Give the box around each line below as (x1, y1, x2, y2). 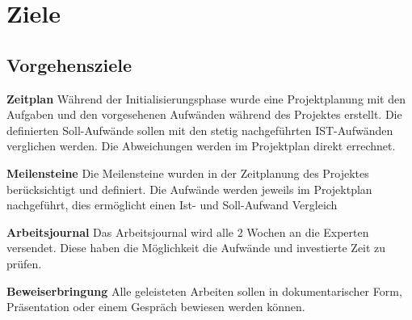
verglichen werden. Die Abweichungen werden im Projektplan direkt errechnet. (6, 137, 396, 154)
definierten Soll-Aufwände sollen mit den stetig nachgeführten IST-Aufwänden (6, 121, 393, 138)
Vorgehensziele (6, 52, 132, 77)
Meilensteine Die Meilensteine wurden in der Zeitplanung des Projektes (6, 164, 369, 181)
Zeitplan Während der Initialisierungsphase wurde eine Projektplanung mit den (6, 90, 406, 107)
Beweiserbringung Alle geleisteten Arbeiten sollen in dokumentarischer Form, (6, 282, 402, 299)
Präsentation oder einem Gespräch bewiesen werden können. (6, 298, 305, 315)
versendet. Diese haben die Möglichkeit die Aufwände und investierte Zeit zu (6, 239, 386, 256)
